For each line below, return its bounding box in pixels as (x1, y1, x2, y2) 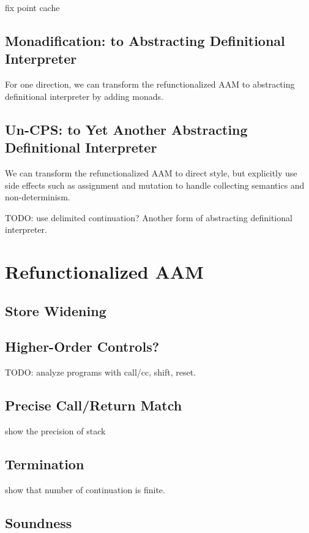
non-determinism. (5, 191, 70, 203)
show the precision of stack (5, 425, 106, 437)
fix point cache (5, 1, 60, 13)
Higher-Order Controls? (5, 337, 160, 356)
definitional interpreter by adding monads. (5, 89, 163, 102)
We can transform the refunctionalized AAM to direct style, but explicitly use (5, 166, 297, 179)
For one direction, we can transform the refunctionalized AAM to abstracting (5, 78, 295, 91)
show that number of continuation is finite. (5, 483, 165, 496)
